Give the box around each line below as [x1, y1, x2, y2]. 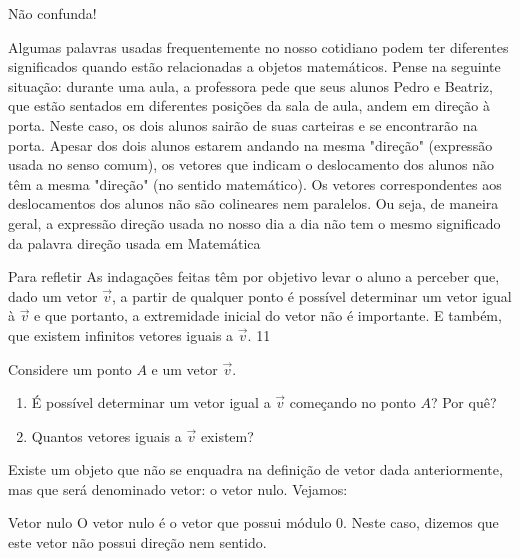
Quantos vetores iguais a [31, 425, 182, 446]
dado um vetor [8, 285, 98, 306]
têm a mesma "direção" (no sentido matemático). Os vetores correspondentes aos [8, 173, 502, 194]
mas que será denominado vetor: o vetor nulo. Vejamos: [8, 478, 348, 499]
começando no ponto [289, 392, 416, 413]
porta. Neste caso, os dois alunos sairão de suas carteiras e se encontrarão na [8, 114, 478, 135]
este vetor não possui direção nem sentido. [8, 532, 267, 553]
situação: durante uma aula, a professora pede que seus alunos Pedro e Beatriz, [8, 75, 493, 96]
